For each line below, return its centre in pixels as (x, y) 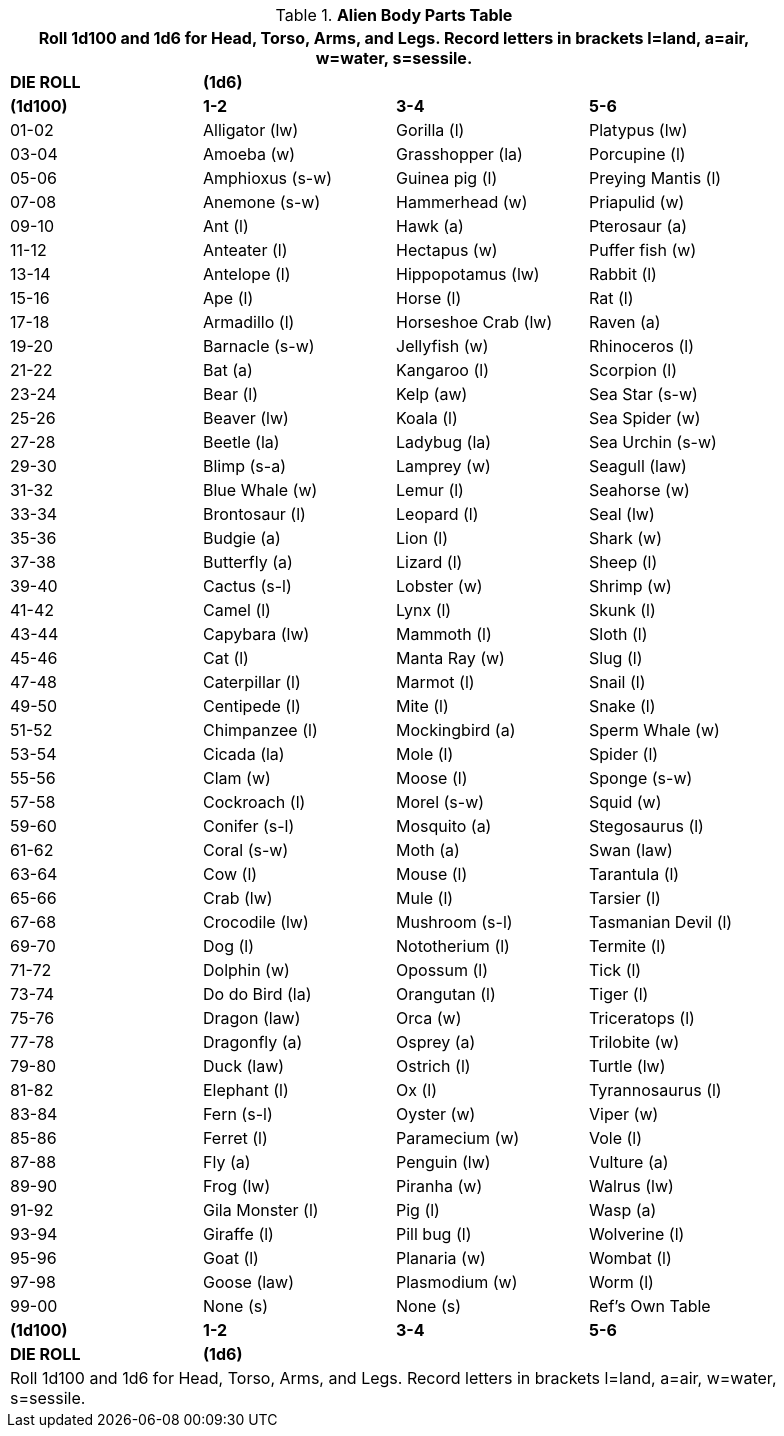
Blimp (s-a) (244, 466)
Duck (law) (244, 1066)
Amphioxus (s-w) (268, 178)
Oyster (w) (436, 1114)
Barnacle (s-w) (259, 346)
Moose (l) (432, 778)
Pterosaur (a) (638, 226)
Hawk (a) (430, 226)
